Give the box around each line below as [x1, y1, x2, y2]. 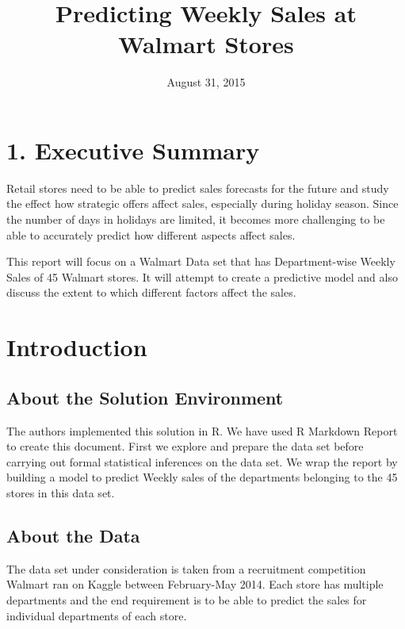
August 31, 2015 [166, 74, 246, 90]
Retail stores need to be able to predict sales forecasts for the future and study [6, 179, 389, 196]
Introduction [6, 331, 147, 363]
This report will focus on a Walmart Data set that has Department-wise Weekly [6, 253, 395, 270]
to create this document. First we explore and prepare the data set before [6, 438, 364, 454]
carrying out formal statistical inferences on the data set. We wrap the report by [6, 453, 398, 470]
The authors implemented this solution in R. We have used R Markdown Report [6, 422, 398, 439]
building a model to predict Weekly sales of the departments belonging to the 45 [6, 469, 398, 485]
